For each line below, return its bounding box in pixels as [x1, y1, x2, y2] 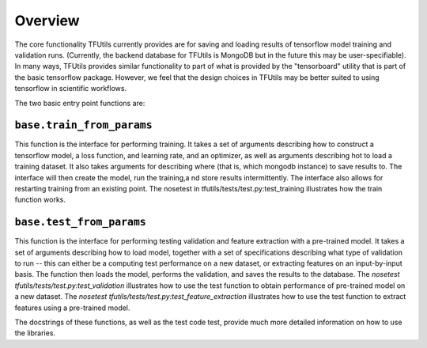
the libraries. [14, 328, 55, 338]
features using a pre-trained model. [14, 303, 130, 312]
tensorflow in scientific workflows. [14, 84, 127, 93]
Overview [14, 12, 80, 29]
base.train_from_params [14, 119, 153, 132]
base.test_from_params [14, 216, 146, 229]
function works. [14, 195, 66, 205]
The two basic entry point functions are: [14, 98, 145, 108]
